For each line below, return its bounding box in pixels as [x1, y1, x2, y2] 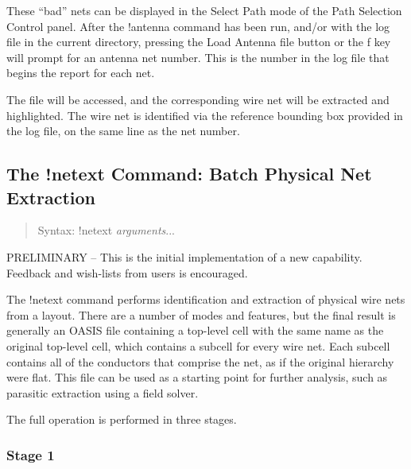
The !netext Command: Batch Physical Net [6, 161, 372, 186]
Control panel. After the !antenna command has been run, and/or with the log [6, 17, 390, 34]
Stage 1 [6, 444, 55, 464]
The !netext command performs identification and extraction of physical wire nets [6, 291, 405, 308]
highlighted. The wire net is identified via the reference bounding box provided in [6, 107, 403, 123]
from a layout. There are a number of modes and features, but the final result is [6, 306, 396, 323]
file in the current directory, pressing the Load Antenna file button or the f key [6, 33, 391, 50]
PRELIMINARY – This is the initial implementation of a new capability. [6, 248, 363, 265]
